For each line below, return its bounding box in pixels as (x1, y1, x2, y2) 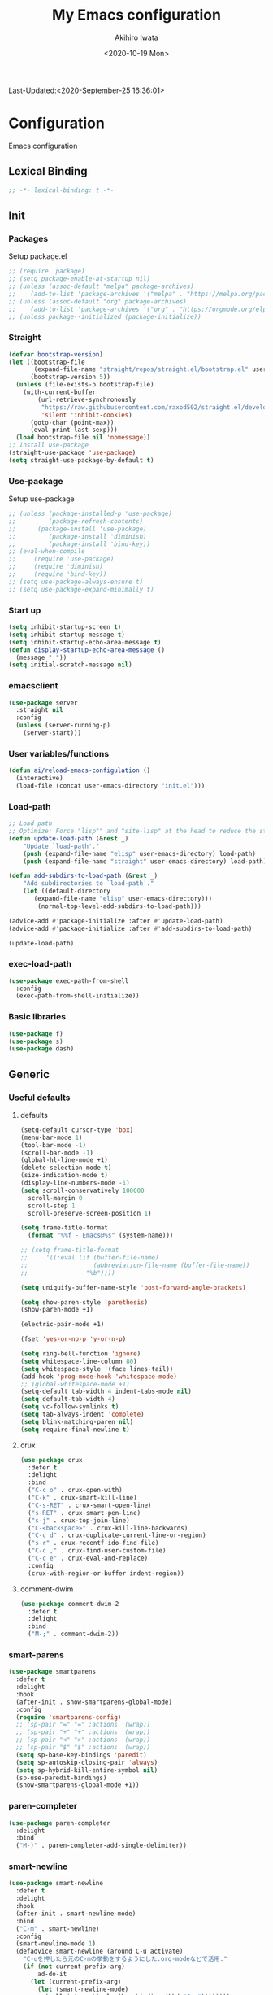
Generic (8, 1067, 50, 1081)
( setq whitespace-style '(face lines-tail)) (19, 1364, 174, 1373)
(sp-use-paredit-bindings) (15, 1774, 107, 1782)
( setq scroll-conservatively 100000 (19, 1186, 145, 1194)
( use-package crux (19, 1456, 83, 1464)
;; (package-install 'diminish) (8, 532, 148, 540)
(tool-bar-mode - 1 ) (19, 1141, 87, 1149)
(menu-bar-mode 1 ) (19, 1133, 83, 1142)
